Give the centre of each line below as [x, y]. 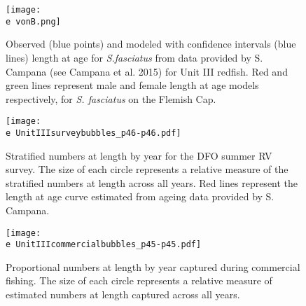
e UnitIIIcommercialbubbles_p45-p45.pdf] [104, 245]
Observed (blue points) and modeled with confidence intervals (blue [151, 44]
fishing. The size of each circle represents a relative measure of [139, 280]
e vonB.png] [33, 21]
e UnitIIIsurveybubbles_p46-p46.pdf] [93, 133]
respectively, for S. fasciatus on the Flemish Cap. [111, 98]
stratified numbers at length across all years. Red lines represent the [152, 182]
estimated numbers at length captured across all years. [123, 294]
